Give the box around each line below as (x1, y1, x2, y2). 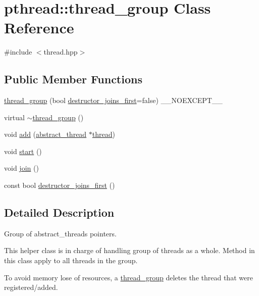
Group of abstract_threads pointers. (4, 228, 117, 238)
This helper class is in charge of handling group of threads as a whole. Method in (4, 245, 255, 256)
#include (4, 46, 32, 57)
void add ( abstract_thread (4, 129, 87, 139)
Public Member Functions (4, 71, 142, 87)
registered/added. (4, 282, 58, 292)
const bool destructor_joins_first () (4, 180, 115, 190)
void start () (4, 145, 42, 156)
